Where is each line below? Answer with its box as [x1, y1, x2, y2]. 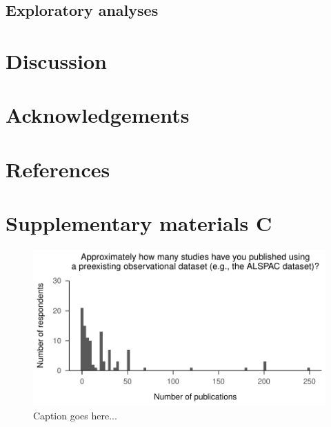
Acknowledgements [6, 101, 190, 129]
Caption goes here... [33, 408, 117, 422]
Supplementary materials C [6, 209, 272, 237]
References [6, 155, 110, 183]
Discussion [6, 46, 107, 75]
